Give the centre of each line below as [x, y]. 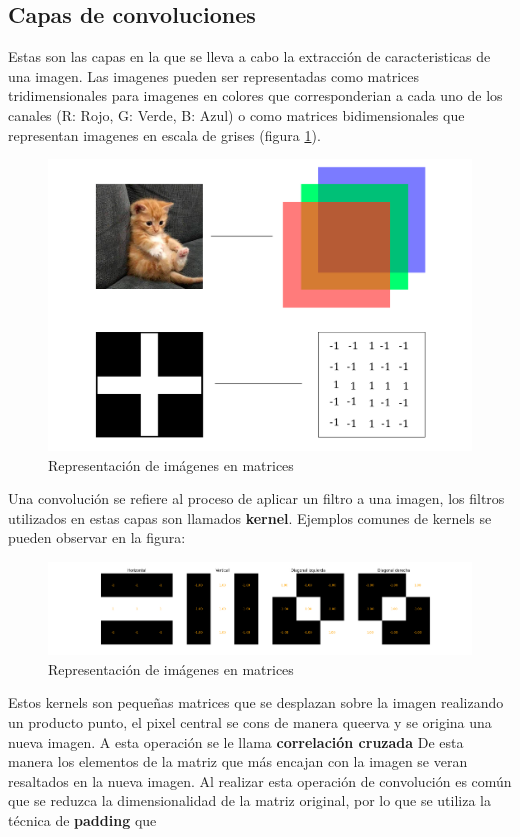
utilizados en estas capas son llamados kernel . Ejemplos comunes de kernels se [250, 517]
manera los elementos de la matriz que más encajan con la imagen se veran [238, 761]
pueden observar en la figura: [97, 537]
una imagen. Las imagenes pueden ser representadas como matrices [214, 75]
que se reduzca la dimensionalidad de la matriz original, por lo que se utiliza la [249, 800]
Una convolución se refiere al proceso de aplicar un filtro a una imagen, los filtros [256, 498]
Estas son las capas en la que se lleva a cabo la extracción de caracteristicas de [249, 56]
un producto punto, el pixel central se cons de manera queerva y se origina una [250, 722]
